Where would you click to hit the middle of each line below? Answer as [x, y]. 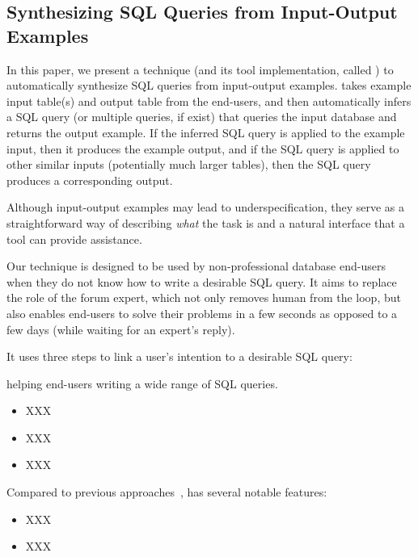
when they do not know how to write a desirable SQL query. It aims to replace [202, 281]
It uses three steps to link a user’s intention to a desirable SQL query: [179, 356]
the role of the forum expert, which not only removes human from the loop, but [204, 297]
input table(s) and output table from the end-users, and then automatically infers [209, 101]
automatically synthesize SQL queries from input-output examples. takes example [209, 85]
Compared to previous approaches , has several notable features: [167, 492]
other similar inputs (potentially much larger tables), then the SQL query [189, 164]
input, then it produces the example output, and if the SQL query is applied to [203, 148]
